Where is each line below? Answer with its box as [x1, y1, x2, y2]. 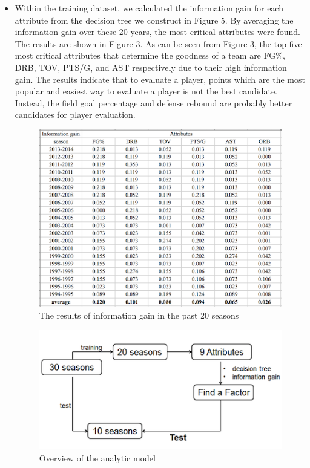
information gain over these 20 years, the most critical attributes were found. [15, 25, 300, 38]
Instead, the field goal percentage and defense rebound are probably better [15, 96, 292, 109]
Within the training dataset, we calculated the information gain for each [15, 2, 283, 14]
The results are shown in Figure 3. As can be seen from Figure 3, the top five [15, 37, 302, 50]
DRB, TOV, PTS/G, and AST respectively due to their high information [15, 60, 287, 73]
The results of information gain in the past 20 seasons [39, 308, 239, 321]
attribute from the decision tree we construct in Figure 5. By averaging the [15, 13, 294, 26]
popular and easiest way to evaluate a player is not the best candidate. [15, 85, 277, 97]
